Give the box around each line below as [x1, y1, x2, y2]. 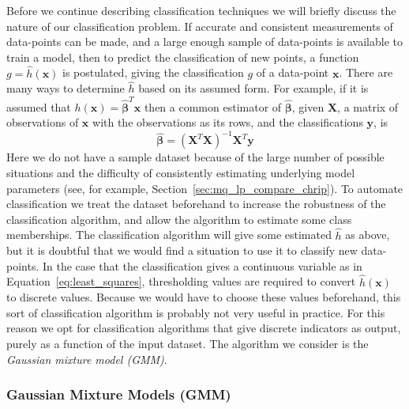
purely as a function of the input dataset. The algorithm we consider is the [6, 335, 369, 351]
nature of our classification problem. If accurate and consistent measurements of [6, 17, 393, 34]
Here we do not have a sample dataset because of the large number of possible [6, 149, 385, 165]
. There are [339, 64, 393, 81]
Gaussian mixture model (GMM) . [6, 350, 167, 367]
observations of [6, 114, 79, 131]
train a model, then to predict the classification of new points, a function [6, 48, 359, 65]
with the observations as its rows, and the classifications [92, 114, 363, 131]
